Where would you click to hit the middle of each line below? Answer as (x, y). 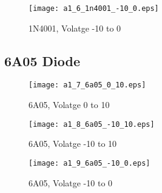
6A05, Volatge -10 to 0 (71, 182)
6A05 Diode (42, 60)
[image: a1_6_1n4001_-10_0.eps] (94, 8)
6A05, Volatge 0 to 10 (69, 105)
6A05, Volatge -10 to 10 (73, 144)
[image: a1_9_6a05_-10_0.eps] (89, 163)
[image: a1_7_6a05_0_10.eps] (87, 85)
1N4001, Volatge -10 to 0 (75, 28)
